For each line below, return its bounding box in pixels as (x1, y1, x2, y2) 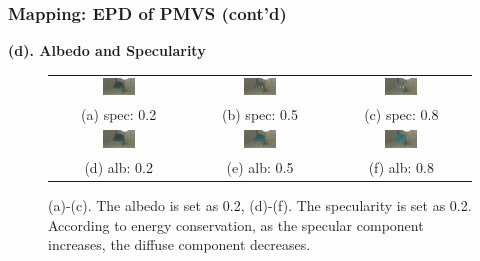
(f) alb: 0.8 (368, 156, 434, 177)
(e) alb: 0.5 (226, 156, 294, 177)
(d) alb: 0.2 (84, 156, 153, 177)
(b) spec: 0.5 (222, 104, 298, 125)
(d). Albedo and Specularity (8, 40, 206, 61)
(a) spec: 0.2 (81, 104, 157, 125)
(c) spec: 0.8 (364, 104, 439, 125)
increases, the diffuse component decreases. (48, 234, 311, 255)
